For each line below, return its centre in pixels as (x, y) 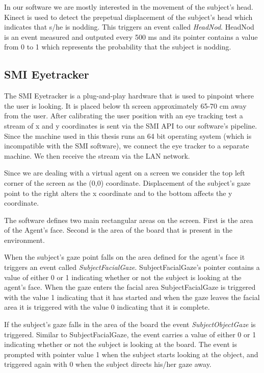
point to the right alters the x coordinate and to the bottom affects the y (118, 193)
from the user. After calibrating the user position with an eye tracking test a (124, 116)
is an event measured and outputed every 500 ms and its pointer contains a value (131, 36)
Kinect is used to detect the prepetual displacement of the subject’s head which (128, 17)
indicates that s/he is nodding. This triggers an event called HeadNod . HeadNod (129, 27)
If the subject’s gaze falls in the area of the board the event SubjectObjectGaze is (130, 324)
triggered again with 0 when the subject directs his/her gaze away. (108, 364)
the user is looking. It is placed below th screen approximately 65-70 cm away (125, 105)
